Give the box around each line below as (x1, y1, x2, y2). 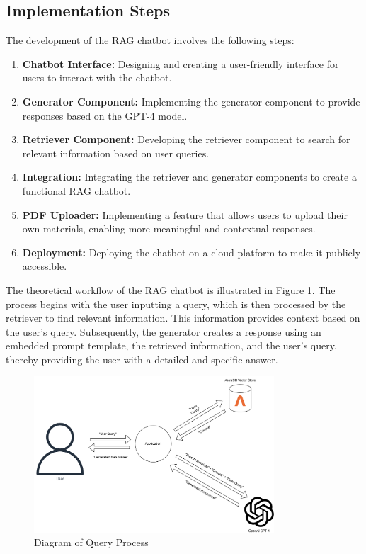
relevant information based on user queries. (22, 145, 210, 160)
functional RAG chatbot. (22, 183, 131, 198)
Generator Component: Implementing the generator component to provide (22, 94, 360, 108)
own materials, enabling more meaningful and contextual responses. (22, 221, 316, 236)
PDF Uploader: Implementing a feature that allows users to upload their (22, 207, 348, 222)
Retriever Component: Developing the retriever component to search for (22, 132, 350, 147)
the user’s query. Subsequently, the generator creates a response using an (6, 324, 321, 339)
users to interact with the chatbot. (22, 70, 172, 85)
